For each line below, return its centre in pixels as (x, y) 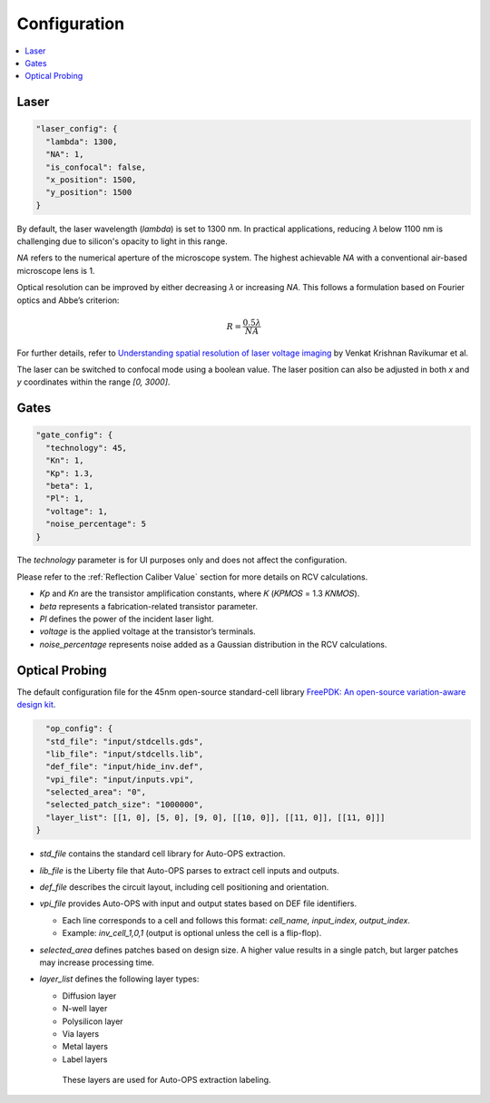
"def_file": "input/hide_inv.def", (125, 767)
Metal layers (85, 1047)
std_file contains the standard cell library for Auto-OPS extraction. (162, 854)
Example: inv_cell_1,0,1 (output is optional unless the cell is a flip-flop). (192, 933)
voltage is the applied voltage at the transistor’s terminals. (147, 631)
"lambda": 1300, (82, 142)
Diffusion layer (89, 996)
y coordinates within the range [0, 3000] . (93, 382)
